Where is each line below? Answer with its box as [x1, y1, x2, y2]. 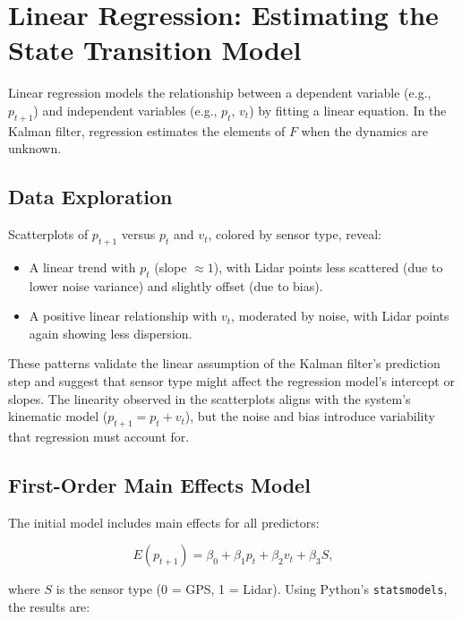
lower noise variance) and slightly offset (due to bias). [29, 276, 323, 295]
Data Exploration [8, 183, 173, 211]
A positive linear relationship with [29, 306, 218, 325]
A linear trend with [29, 257, 136, 276]
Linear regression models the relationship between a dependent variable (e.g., [8, 83, 432, 102]
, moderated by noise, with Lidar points [231, 306, 449, 325]
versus [121, 225, 156, 244]
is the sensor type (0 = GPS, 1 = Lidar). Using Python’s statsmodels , [56, 580, 448, 598]
